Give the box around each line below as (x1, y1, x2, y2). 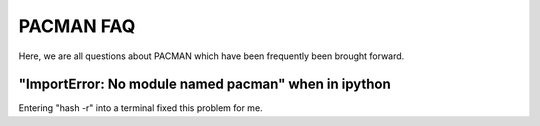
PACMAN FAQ (18, 15, 136, 37)
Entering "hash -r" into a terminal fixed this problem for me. (18, 102, 264, 114)
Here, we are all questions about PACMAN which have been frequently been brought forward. (18, 50, 405, 62)
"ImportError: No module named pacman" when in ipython (18, 76, 392, 93)
